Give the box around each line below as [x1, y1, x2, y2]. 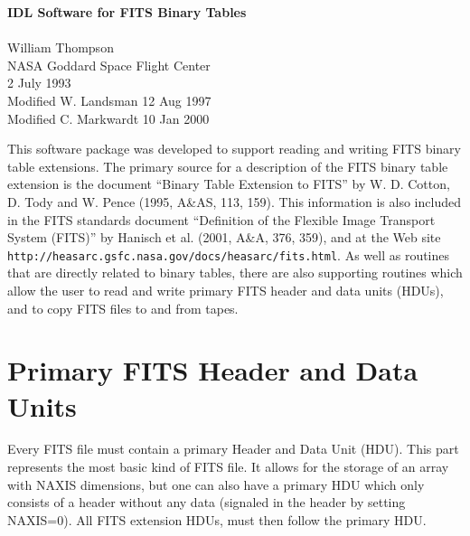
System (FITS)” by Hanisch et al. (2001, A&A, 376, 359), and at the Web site [7, 228, 441, 247]
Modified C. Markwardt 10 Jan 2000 [7, 108, 210, 127]
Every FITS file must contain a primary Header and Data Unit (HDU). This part [7, 439, 459, 458]
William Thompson [7, 38, 114, 57]
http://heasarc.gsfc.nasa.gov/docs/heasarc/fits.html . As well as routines [7, 245, 450, 264]
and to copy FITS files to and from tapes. [7, 298, 239, 317]
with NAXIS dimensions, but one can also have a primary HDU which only [7, 475, 425, 494]
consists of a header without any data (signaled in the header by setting [7, 493, 406, 512]
